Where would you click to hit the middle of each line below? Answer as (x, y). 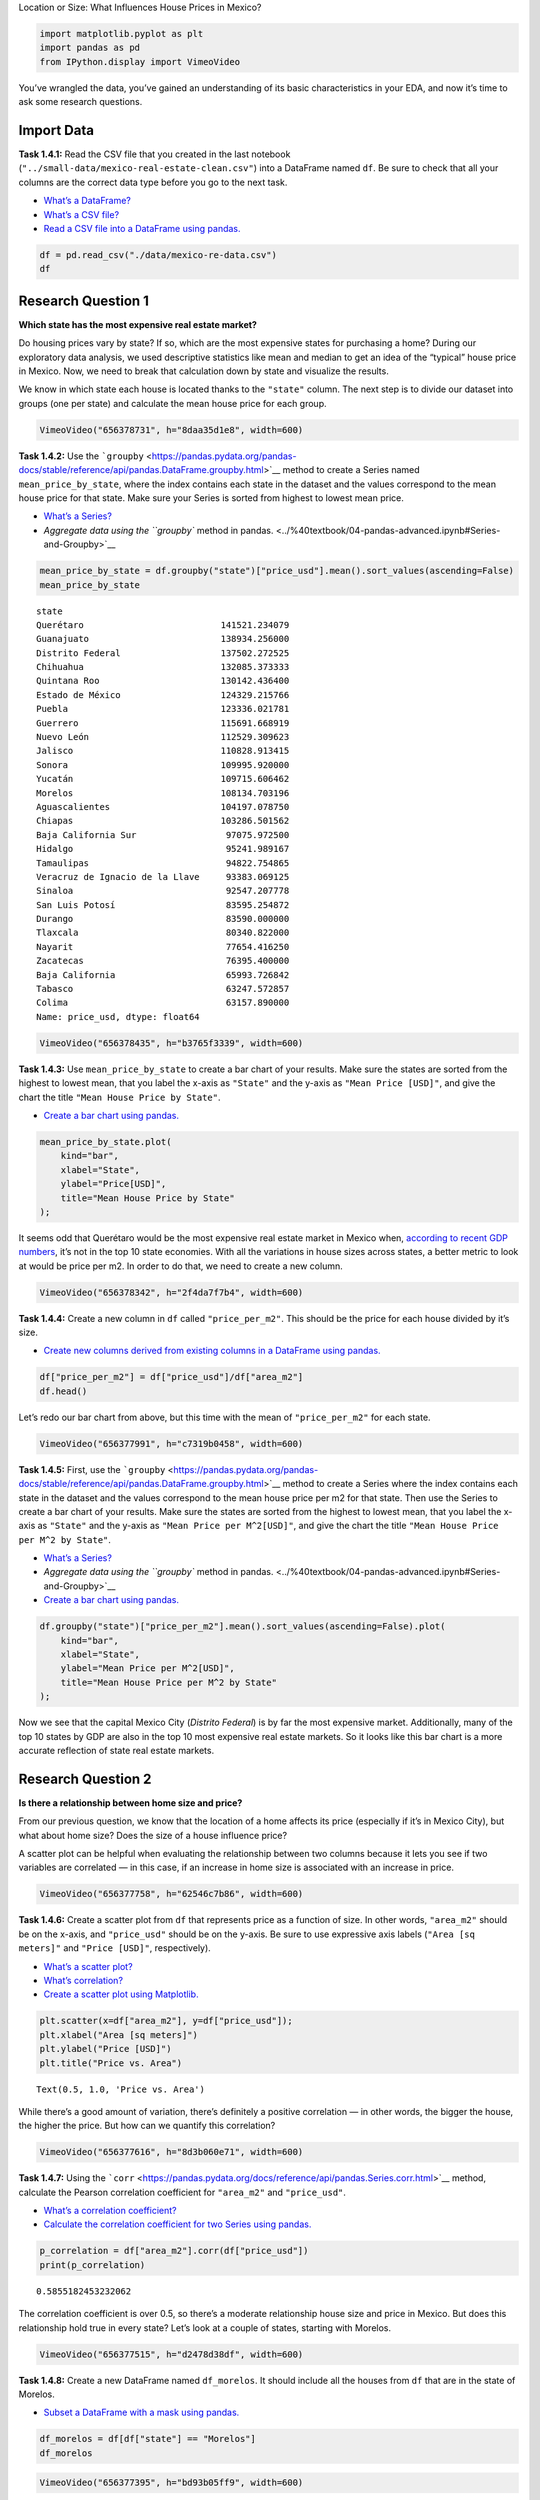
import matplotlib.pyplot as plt (121, 33)
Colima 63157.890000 (163, 1003)
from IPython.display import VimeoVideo (139, 61)
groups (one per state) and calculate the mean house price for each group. (172, 403)
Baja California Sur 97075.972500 (163, 834)
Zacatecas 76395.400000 (163, 961)
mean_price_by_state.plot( (105, 1141)
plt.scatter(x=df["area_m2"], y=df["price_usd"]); (166, 2021)
